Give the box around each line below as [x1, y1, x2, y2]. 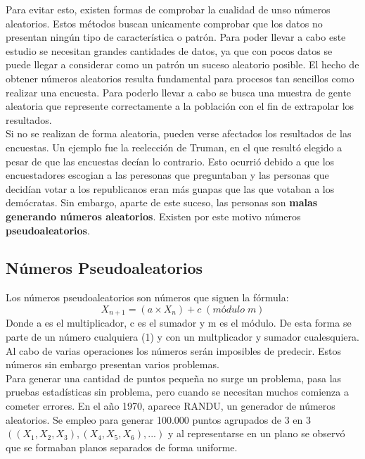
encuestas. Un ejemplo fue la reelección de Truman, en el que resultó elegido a [6, 139, 342, 154]
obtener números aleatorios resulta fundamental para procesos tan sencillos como [6, 70, 354, 85]
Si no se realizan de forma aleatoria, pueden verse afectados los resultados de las [6, 126, 352, 141]
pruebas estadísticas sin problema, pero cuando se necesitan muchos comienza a [6, 384, 349, 399]
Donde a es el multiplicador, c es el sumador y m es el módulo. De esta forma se [6, 315, 352, 330]
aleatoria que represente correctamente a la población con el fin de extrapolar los [6, 99, 354, 113]
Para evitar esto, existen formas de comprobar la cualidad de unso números [6, 2, 331, 16]
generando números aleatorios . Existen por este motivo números [6, 208, 301, 223]
